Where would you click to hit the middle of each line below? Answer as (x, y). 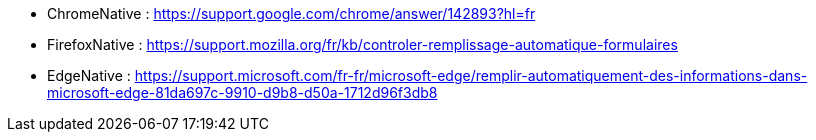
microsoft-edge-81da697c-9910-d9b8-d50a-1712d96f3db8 (242, 92)
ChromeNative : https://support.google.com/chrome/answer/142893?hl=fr (291, 13)
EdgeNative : (89, 75)
